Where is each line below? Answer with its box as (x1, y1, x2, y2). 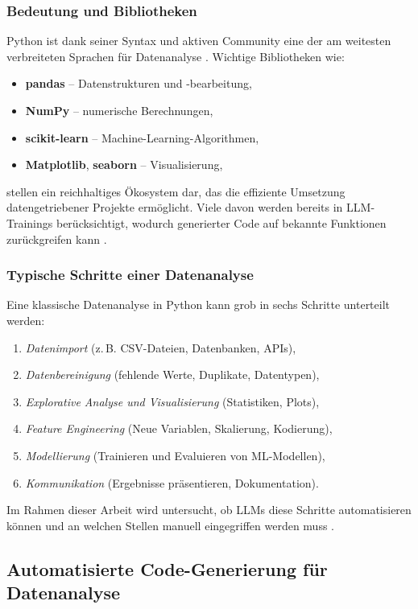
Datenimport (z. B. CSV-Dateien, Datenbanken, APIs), (25, 339, 296, 356)
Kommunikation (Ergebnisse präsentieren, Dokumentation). (25, 474, 319, 491)
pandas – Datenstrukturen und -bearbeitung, (25, 75, 252, 92)
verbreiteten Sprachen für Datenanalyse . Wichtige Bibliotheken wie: (6, 47, 345, 64)
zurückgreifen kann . (6, 230, 107, 247)
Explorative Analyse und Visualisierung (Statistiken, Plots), (25, 393, 320, 409)
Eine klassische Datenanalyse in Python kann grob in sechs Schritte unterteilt (6, 296, 391, 313)
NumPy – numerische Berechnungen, (25, 102, 213, 118)
